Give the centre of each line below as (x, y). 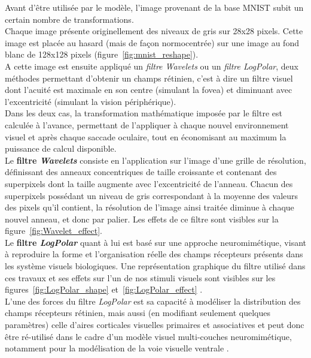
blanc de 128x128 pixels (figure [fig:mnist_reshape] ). (102, 54)
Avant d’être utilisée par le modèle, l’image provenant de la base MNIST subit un (154, 7)
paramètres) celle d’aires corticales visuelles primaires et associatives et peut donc (155, 325)
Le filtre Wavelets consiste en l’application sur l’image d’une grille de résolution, (155, 160)
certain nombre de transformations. (69, 19)
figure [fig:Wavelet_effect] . (54, 231)
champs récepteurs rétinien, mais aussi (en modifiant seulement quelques (138, 313)
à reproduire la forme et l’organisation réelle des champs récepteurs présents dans (154, 254)
